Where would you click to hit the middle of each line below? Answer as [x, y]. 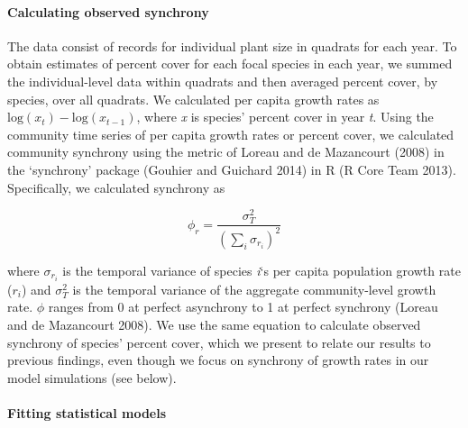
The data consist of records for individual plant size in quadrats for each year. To [232, 46]
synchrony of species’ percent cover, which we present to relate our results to [219, 342]
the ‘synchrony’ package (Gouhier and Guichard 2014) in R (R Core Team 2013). [232, 169]
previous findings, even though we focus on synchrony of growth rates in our [218, 360]
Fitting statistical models [87, 413]
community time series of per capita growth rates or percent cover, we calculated [231, 134]
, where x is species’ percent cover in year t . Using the [285, 117]
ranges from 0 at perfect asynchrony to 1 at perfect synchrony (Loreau [243, 307]
